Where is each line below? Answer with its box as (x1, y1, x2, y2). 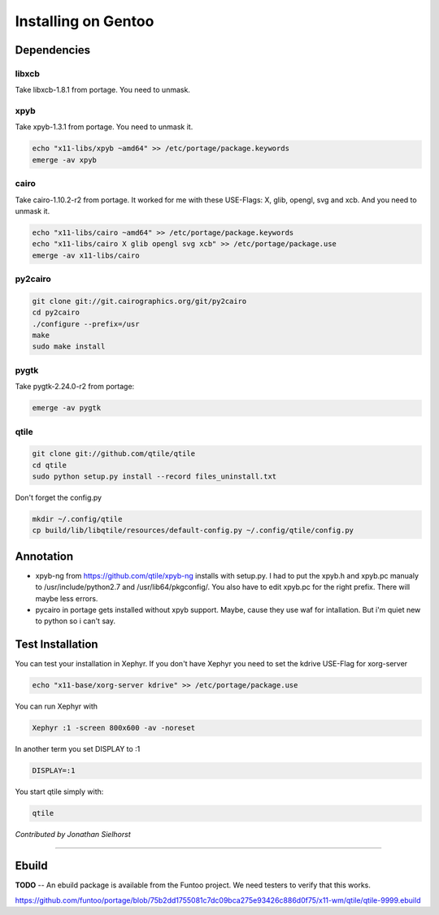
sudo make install (32, 342, 106, 351)
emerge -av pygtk (32, 403, 102, 413)
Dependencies (15, 43, 91, 57)
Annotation (15, 549, 74, 563)
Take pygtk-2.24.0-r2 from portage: (15, 382, 135, 392)
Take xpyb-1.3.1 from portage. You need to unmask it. (15, 122, 193, 132)
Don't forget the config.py (15, 492, 102, 503)
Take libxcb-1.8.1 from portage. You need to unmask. (15, 85, 191, 95)
